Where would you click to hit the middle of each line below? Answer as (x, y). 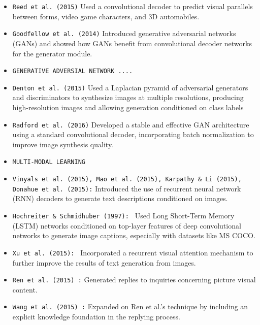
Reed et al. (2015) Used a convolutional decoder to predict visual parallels (133, 6)
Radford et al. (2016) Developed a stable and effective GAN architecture (131, 124)
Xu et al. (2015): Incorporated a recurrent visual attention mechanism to (133, 252)
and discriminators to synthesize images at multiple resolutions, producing (128, 97)
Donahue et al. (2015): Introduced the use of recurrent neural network (127, 188)
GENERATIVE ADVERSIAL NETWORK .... (73, 71)
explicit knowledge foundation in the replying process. (96, 316)
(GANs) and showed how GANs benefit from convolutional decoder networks (132, 43)
